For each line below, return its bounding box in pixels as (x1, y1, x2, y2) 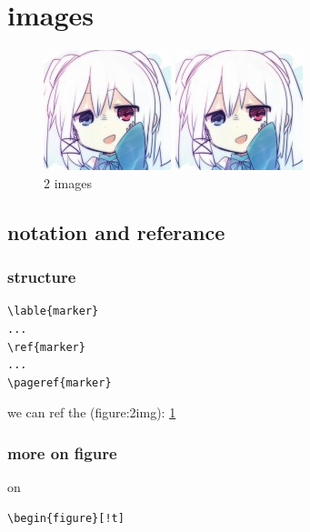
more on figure (7, 441, 117, 464)
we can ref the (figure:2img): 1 (7, 403, 176, 422)
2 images (44, 173, 92, 192)
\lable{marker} (7, 305, 99, 318)
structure (7, 266, 76, 288)
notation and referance (7, 217, 225, 246)
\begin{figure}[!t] (7, 511, 125, 525)
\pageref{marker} (7, 376, 112, 389)
